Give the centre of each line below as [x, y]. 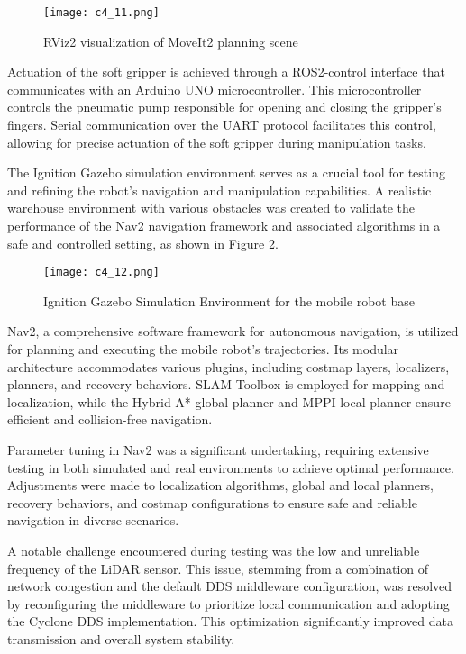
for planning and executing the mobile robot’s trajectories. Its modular [203, 349]
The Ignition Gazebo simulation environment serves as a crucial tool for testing [226, 173]
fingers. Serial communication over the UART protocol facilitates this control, [222, 125]
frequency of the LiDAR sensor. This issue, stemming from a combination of [218, 568]
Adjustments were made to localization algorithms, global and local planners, [220, 485]
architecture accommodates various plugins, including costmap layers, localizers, [228, 366]
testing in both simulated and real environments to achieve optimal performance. [231, 467]
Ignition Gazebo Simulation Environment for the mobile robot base [229, 300]
